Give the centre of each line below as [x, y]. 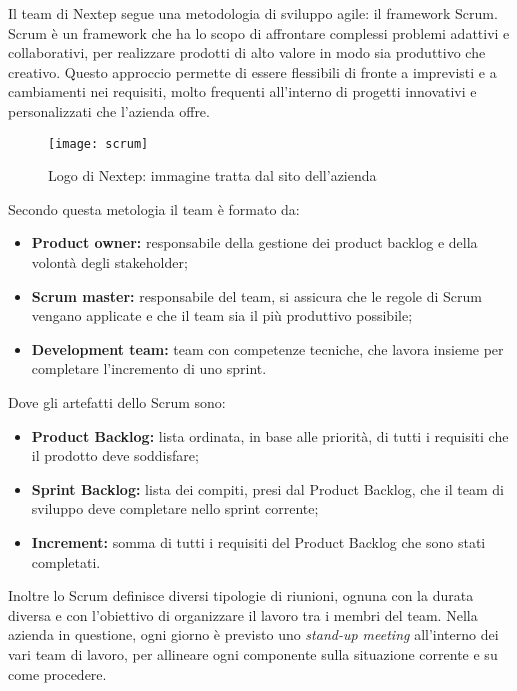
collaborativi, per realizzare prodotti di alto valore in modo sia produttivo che [247, 52]
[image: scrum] [98, 143]
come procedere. [57, 673]
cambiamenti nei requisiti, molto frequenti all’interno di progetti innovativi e [242, 91]
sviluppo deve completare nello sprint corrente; [175, 508]
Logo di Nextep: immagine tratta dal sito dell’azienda [212, 175]
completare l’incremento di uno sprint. [149, 368]
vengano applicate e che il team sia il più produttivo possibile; [222, 315]
